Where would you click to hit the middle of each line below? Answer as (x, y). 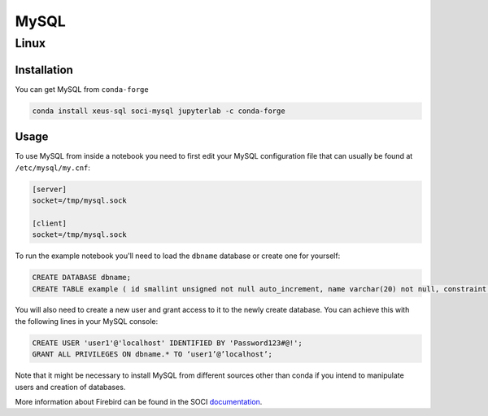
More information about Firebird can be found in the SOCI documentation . (139, 402)
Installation (44, 70)
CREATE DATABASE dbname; (82, 278)
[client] (50, 223)
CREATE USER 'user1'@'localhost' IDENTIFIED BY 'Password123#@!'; (167, 343)
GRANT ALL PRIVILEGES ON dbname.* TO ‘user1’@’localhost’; (152, 355)
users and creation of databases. (70, 387)
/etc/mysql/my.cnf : (53, 168)
